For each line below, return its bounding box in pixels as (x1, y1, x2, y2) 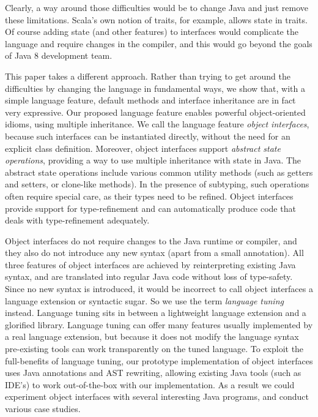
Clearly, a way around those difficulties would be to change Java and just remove (5, 1, 308, 13)
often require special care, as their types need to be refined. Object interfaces (5, 189, 294, 202)
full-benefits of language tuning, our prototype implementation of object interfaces (5, 354, 313, 367)
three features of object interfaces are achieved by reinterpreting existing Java (5, 258, 296, 271)
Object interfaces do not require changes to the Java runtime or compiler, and (5, 234, 297, 247)
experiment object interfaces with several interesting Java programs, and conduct (5, 390, 309, 403)
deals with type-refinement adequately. (5, 214, 150, 227)
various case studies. (5, 402, 81, 415)
